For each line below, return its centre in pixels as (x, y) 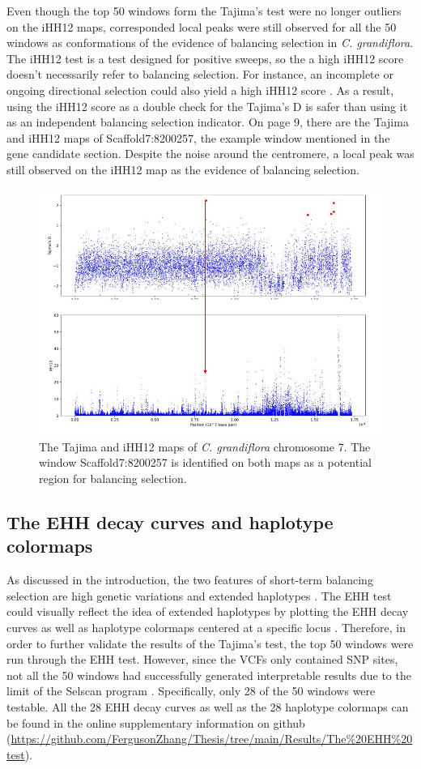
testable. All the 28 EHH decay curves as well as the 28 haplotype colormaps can (208, 706)
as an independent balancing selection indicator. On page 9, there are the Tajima (208, 122)
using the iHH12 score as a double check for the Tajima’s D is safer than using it (207, 106)
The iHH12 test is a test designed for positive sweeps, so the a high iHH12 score (205, 58)
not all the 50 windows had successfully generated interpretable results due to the (209, 675)
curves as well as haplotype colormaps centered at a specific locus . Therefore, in (206, 628)
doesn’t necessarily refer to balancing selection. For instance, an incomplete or (200, 74)
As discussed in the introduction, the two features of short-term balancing (190, 580)
